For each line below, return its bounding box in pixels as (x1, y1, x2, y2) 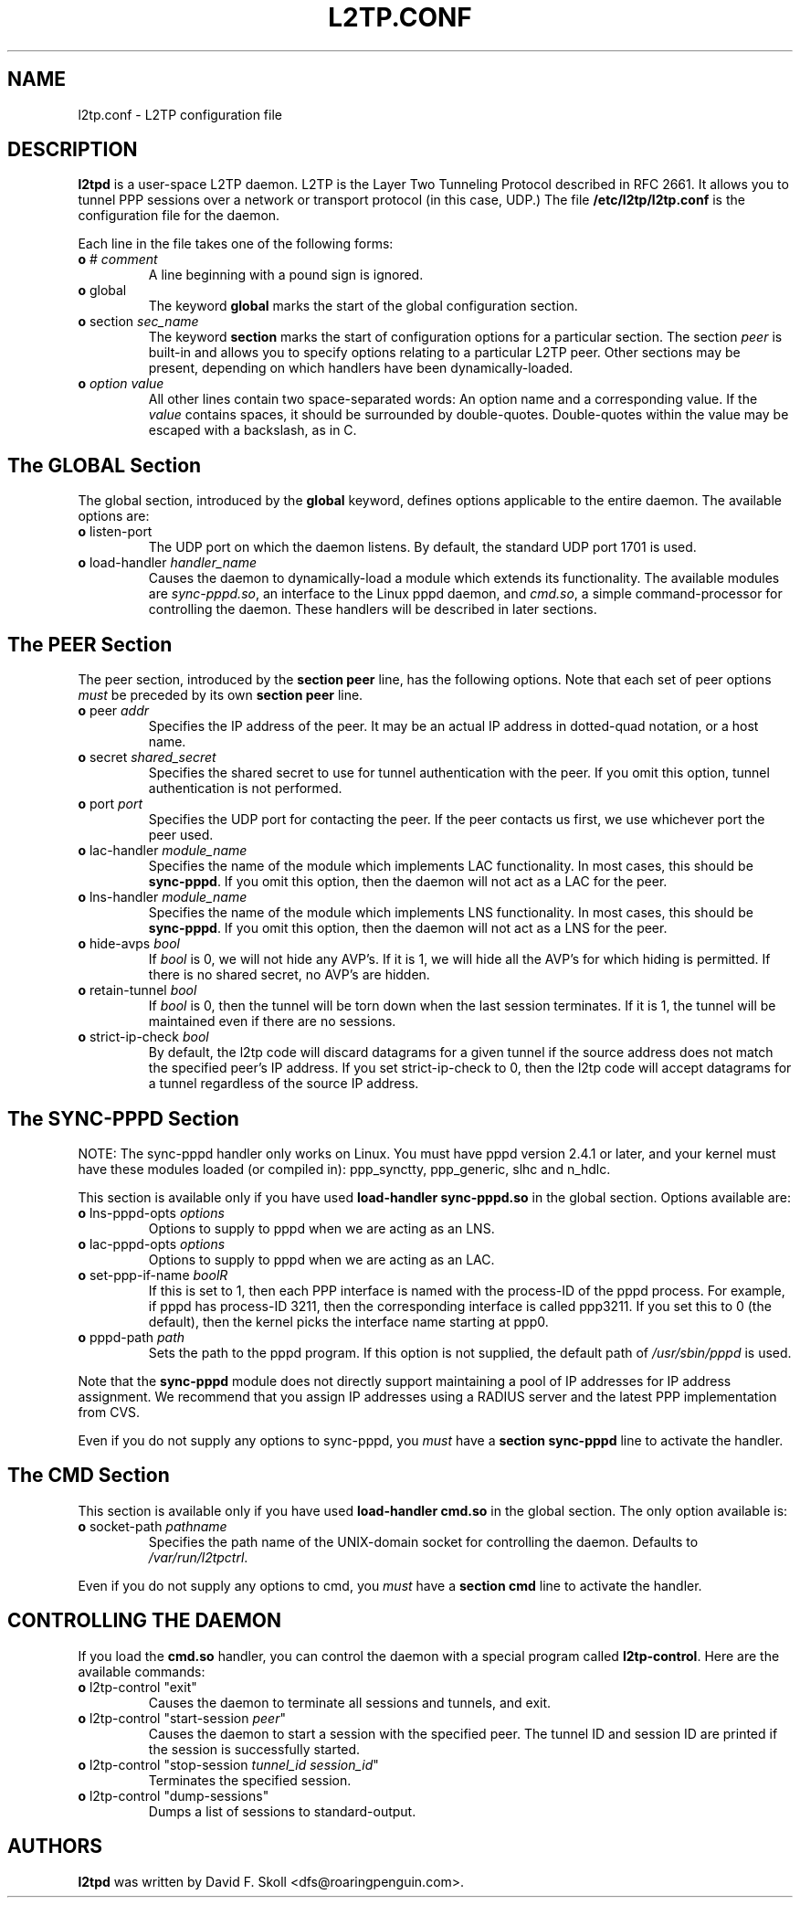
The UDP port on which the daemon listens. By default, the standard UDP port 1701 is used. (148, 539, 697, 556)
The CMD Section (7, 1464, 170, 1487)
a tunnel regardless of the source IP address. (148, 1075, 419, 1092)
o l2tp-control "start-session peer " (78, 1709, 286, 1726)
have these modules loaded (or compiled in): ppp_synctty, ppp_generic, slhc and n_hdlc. (78, 1160, 611, 1177)
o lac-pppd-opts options (78, 1235, 226, 1252)
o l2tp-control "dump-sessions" (78, 1787, 269, 1804)
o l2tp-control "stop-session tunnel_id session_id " (78, 1756, 379, 1773)
